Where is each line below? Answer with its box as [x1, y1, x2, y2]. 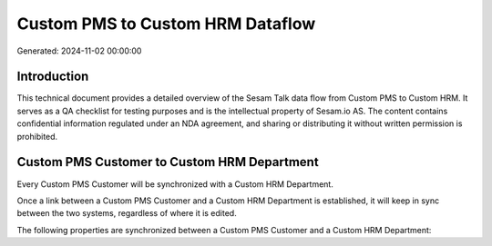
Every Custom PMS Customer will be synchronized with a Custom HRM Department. [16, 178, 334, 190]
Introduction [16, 69, 89, 84]
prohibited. [16, 131, 58, 142]
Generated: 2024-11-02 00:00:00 [16, 45, 142, 56]
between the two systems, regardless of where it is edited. [16, 208, 237, 219]
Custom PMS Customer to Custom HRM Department [16, 154, 319, 170]
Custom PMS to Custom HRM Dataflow [16, 14, 316, 34]
